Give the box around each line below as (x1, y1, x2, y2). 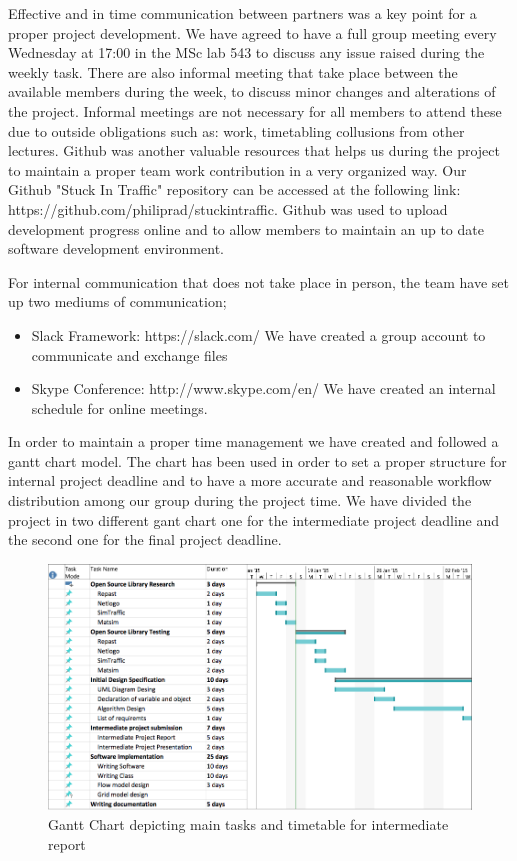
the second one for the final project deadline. (8, 529, 282, 550)
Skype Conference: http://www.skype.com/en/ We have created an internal (31, 378, 496, 399)
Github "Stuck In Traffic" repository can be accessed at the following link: (8, 179, 461, 200)
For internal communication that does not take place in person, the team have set (8, 271, 510, 292)
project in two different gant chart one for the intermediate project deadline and (8, 509, 500, 530)
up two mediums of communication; (8, 291, 227, 312)
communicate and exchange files (31, 344, 228, 365)
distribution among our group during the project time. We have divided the (8, 490, 472, 511)
